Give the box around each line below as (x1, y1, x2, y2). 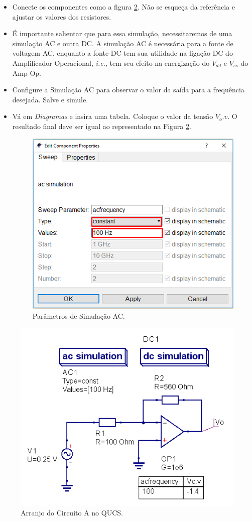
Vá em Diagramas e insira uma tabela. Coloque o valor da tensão (12, 111, 213, 121)
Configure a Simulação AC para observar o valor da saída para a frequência (12, 84, 244, 95)
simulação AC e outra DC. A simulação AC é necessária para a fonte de (12, 38, 233, 48)
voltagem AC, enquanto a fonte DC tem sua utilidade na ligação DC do (12, 48, 233, 58)
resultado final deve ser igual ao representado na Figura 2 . (12, 120, 191, 131)
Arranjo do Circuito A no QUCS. (21, 507, 123, 517)
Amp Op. (12, 67, 41, 78)
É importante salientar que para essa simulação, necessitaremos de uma (12, 28, 232, 39)
